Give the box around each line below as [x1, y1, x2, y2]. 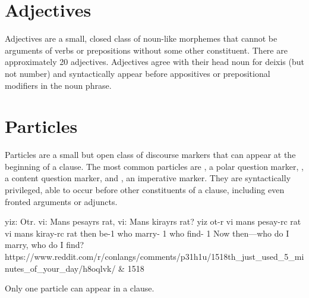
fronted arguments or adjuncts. [5, 195, 118, 207]
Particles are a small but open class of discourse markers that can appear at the [5, 148, 296, 161]
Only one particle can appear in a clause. [5, 282, 154, 294]
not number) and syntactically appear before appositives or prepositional [5, 67, 270, 79]
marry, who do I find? [5, 238, 84, 251]
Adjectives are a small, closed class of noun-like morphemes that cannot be [5, 32, 278, 45]
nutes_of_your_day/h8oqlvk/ [5, 262, 116, 274]
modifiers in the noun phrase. [5, 79, 112, 91]
